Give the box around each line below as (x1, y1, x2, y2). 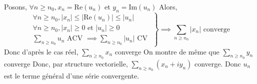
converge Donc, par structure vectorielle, (4, 58, 128, 68)
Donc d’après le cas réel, (4, 46, 78, 56)
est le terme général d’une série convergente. (4, 70, 139, 81)
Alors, (159, 1, 177, 11)
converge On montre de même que (114, 46, 219, 56)
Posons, (4, 1, 27, 11)
